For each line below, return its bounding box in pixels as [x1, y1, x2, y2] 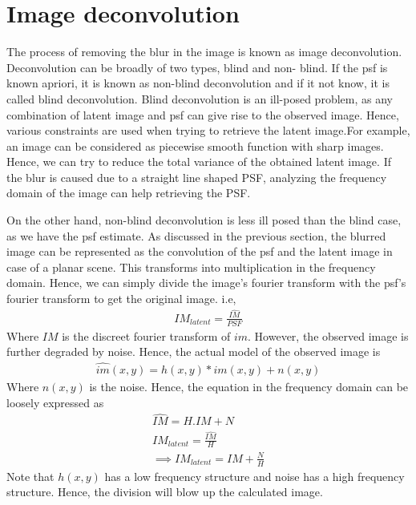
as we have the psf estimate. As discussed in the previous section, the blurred [6, 227, 386, 244]
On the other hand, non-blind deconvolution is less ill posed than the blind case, [6, 212, 402, 228]
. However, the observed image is [248, 327, 409, 344]
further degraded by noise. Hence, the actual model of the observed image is [6, 343, 381, 360]
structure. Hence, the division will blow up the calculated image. [6, 483, 323, 500]
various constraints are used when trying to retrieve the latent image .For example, [6, 122, 410, 139]
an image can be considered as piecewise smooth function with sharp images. [6, 137, 384, 154]
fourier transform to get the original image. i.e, [6, 290, 236, 307]
